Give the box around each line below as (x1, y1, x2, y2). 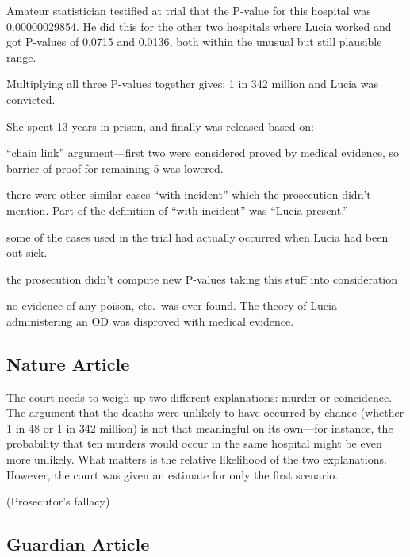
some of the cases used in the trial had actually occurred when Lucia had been (6, 228, 389, 245)
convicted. (6, 90, 56, 107)
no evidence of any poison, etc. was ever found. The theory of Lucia (6, 297, 337, 314)
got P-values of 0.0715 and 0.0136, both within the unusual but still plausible (6, 33, 382, 50)
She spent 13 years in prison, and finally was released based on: (6, 117, 314, 134)
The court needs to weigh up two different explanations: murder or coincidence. (6, 388, 393, 405)
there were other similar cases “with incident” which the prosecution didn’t (6, 186, 371, 203)
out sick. (6, 244, 48, 261)
